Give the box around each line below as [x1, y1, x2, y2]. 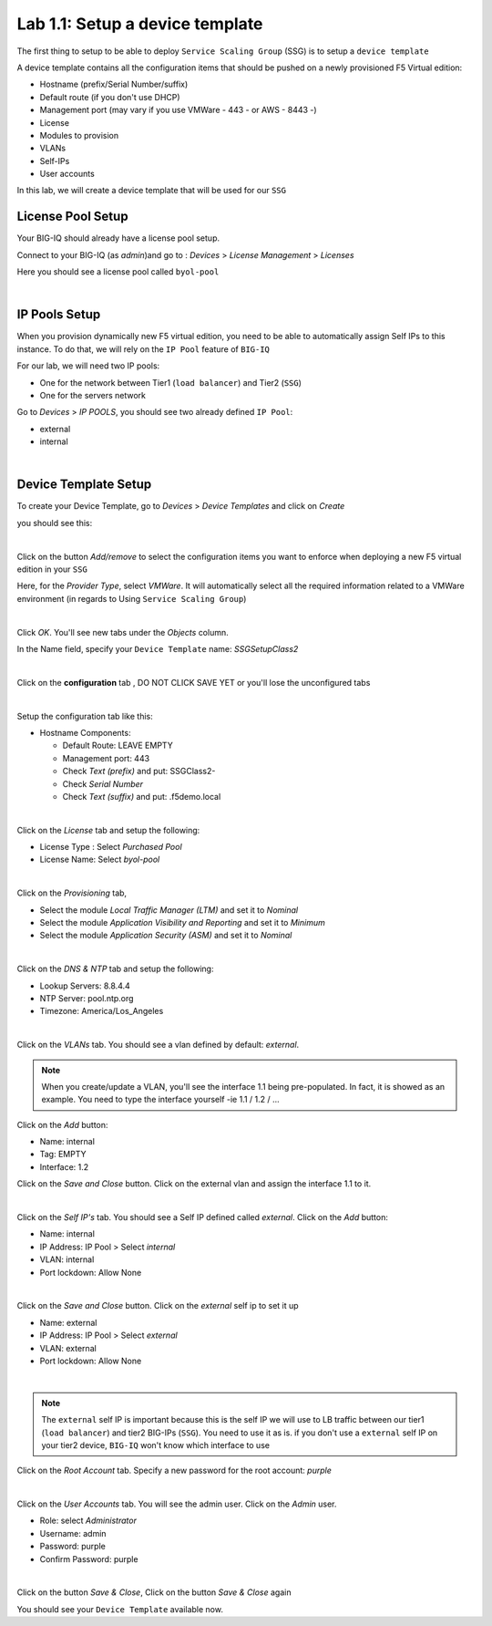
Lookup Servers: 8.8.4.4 [39, 980, 131, 991]
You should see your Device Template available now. [16, 1603, 223, 1614]
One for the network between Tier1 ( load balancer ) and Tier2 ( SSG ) [39, 377, 302, 388]
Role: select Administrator [39, 1515, 137, 1527]
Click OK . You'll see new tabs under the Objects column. [16, 627, 230, 637]
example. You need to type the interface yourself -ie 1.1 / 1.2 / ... [41, 1094, 280, 1105]
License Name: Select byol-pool [39, 854, 160, 865]
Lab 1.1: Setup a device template [16, 14, 263, 34]
